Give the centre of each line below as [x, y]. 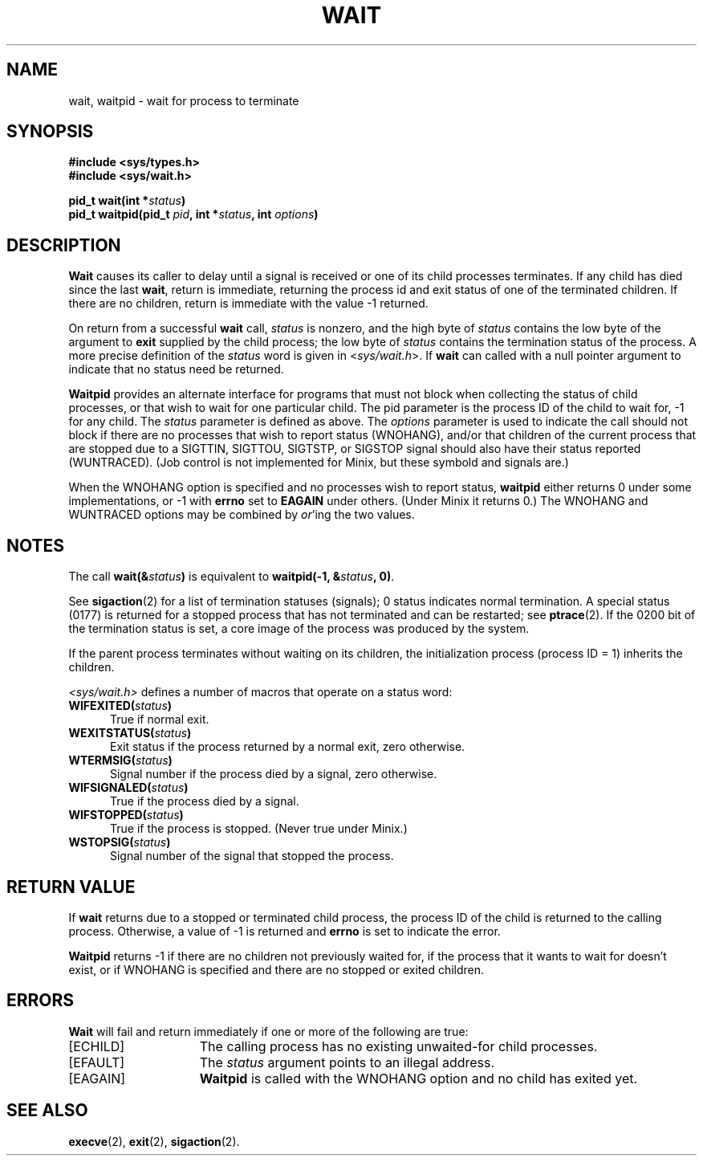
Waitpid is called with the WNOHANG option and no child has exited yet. [419, 1078]
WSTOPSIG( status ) [120, 842]
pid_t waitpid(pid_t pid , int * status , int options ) [193, 214]
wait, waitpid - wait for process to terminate [184, 100]
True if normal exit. [160, 720]
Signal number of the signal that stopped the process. [252, 856]
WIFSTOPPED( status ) [126, 815]
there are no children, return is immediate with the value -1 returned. [248, 304]
